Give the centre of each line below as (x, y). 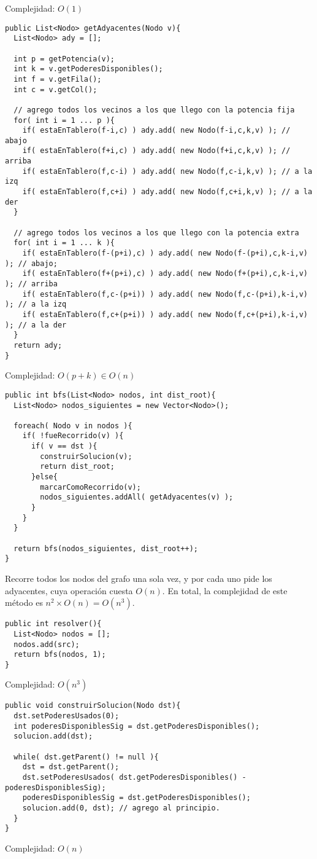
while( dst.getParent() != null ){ (86, 757)
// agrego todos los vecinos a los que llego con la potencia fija (154, 110)
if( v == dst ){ (64, 446)
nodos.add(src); (47, 644)
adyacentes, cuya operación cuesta (69, 590)
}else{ (44, 477)
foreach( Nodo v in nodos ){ (73, 426)
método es (24, 602)
